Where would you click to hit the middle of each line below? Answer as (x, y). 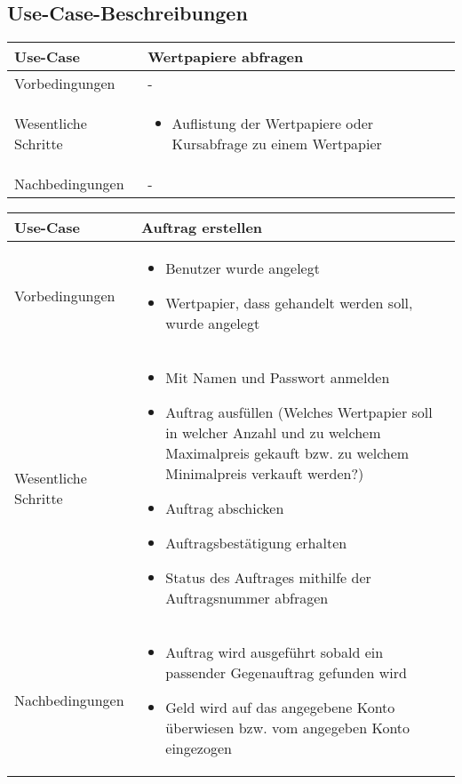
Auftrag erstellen (202, 228)
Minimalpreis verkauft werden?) (265, 474)
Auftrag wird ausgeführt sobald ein (275, 652)
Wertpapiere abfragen (226, 57)
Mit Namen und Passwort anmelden (278, 378)
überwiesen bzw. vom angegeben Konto (288, 728)
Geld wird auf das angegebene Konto (280, 708)
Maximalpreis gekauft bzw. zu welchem (287, 453)
